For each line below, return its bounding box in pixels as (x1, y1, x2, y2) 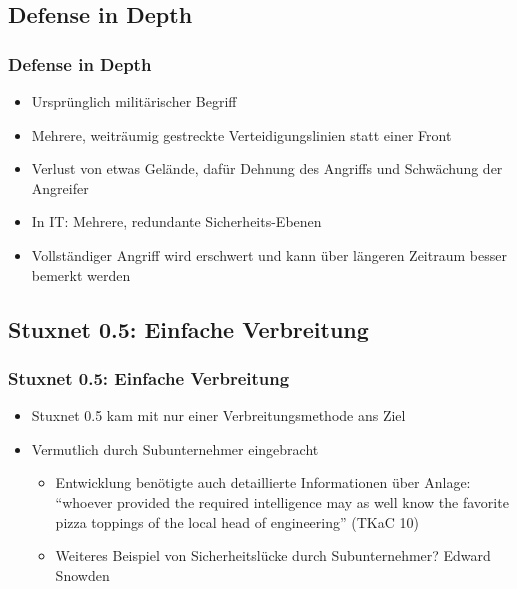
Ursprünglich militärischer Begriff (31, 91, 237, 111)
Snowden (55, 564, 110, 585)
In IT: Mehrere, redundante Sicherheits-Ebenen (31, 211, 322, 232)
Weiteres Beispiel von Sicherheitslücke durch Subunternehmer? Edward (55, 545, 491, 566)
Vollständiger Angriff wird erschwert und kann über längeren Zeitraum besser (31, 244, 507, 265)
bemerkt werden (31, 264, 131, 285)
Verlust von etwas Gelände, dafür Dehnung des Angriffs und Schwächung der (31, 158, 503, 179)
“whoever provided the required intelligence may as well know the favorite (55, 491, 509, 512)
